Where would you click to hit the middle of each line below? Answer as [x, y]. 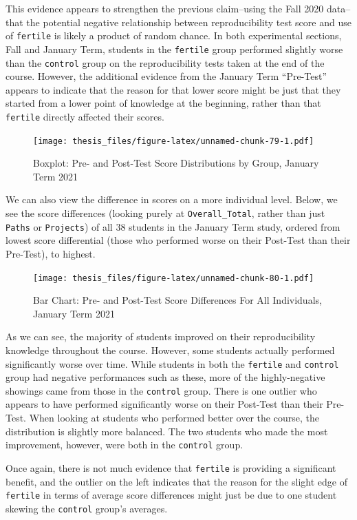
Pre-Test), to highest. [51, 253]
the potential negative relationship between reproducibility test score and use [189, 22]
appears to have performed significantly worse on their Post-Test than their [164, 404]
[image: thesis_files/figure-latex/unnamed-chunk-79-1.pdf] [174, 141]
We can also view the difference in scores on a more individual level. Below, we [172, 199]
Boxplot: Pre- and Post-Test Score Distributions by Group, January [176, 163]
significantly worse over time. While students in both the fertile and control [172, 363]
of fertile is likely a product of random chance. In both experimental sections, [174, 35]
